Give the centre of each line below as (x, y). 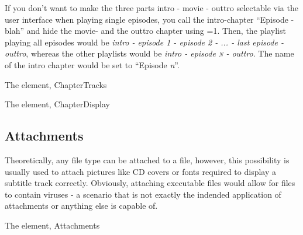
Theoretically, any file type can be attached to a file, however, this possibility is (147, 159)
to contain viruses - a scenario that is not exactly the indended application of (143, 194)
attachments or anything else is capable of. (81, 206)
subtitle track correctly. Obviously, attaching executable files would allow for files (150, 183)
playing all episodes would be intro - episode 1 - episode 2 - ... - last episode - (144, 42)
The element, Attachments (52, 225)
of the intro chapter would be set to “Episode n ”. (92, 64)
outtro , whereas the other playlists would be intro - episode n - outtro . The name (149, 53)
